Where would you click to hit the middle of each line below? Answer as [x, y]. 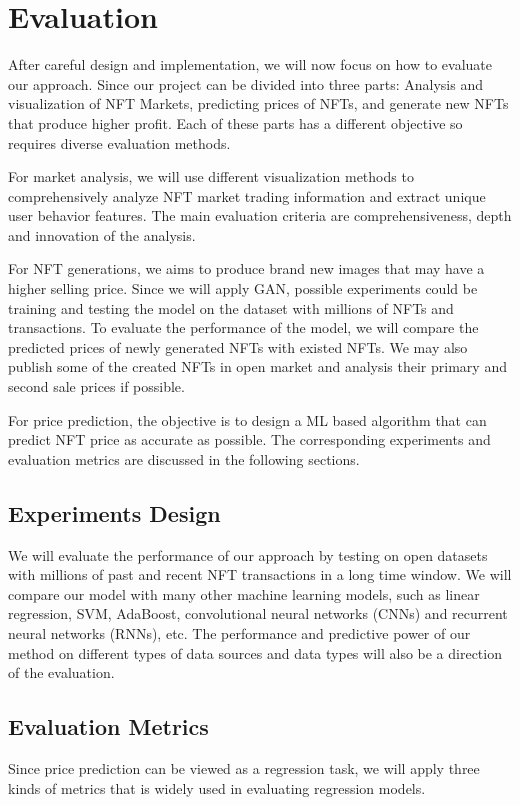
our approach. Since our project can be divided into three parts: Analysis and [245, 83]
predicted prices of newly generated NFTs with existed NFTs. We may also [238, 346]
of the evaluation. [61, 672]
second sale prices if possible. [96, 386]
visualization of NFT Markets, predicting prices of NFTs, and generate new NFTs [258, 103]
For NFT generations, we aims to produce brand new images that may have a [246, 268]
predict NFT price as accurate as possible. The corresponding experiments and [249, 439]
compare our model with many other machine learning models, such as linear [244, 593]
